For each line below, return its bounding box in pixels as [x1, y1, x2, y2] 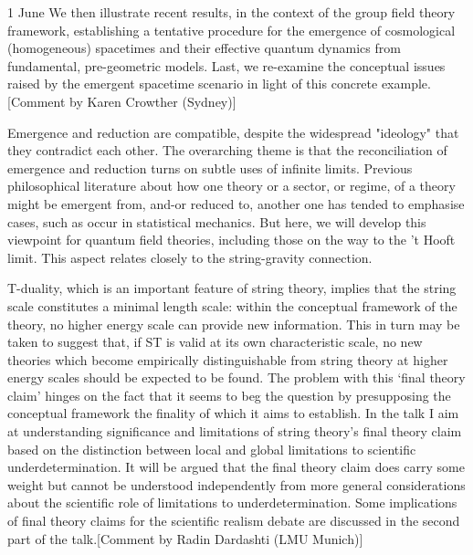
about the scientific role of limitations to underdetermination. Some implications [7, 493, 457, 512]
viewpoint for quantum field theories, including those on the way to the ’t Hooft [7, 230, 456, 249]
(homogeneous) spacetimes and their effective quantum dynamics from [7, 38, 401, 58]
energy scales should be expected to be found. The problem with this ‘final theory [7, 368, 466, 387]
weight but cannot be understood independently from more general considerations [7, 475, 466, 494]
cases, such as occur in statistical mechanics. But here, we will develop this [7, 212, 426, 231]
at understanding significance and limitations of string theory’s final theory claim [7, 422, 462, 441]
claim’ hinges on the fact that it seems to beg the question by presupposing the [7, 385, 451, 404]
